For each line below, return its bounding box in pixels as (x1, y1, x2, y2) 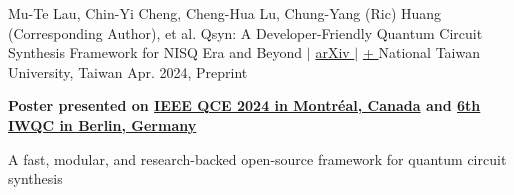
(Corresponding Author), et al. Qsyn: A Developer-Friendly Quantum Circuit (8, 22, 483, 43)
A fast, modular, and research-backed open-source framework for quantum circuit (8, 148, 507, 169)
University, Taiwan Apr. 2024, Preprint (8, 61, 248, 82)
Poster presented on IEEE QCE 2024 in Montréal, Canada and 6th (8, 95, 481, 116)
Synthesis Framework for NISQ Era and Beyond (8, 42, 303, 63)
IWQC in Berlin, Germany (8, 114, 197, 135)
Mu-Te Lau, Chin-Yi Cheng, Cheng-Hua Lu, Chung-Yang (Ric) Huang (8, 3, 442, 23)
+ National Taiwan (362, 42, 480, 63)
